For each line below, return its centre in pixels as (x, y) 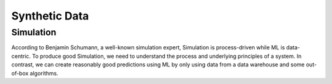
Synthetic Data (50, 16)
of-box (20, 73)
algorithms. (44, 73)
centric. (21, 56)
